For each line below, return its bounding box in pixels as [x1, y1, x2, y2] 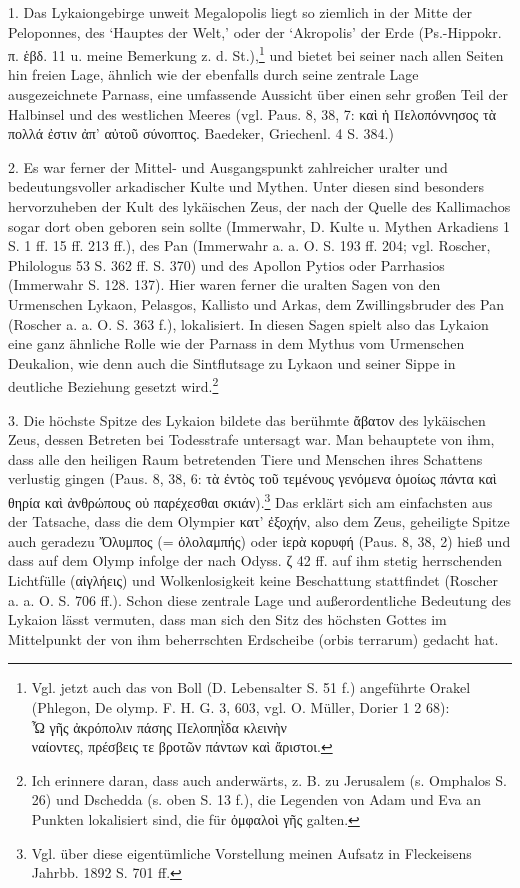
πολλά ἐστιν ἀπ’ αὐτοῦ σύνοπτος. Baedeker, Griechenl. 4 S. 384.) [8, 123, 394, 144]
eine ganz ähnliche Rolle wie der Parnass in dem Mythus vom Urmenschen [8, 333, 465, 354]
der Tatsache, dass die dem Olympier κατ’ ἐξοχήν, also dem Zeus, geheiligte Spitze [8, 511, 510, 532]
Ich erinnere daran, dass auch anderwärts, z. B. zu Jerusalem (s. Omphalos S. [31, 769, 507, 790]
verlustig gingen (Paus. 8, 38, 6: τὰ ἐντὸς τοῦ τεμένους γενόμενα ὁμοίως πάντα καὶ [8, 468, 497, 489]
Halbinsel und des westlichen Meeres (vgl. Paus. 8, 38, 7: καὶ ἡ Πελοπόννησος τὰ [8, 103, 496, 124]
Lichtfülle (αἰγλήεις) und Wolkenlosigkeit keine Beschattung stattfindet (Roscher [8, 570, 498, 590]
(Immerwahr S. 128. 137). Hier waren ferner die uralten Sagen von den [8, 274, 441, 295]
